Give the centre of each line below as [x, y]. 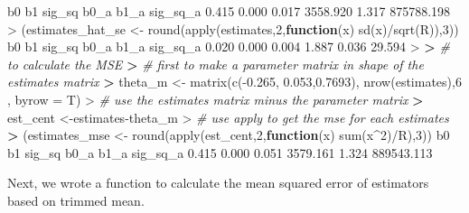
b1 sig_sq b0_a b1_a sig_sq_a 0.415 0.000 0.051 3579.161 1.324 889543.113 [220, 152]
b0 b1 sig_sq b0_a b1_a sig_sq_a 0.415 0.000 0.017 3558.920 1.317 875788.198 [229, 11]
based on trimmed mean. [76, 200]
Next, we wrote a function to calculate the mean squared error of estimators [218, 183]
